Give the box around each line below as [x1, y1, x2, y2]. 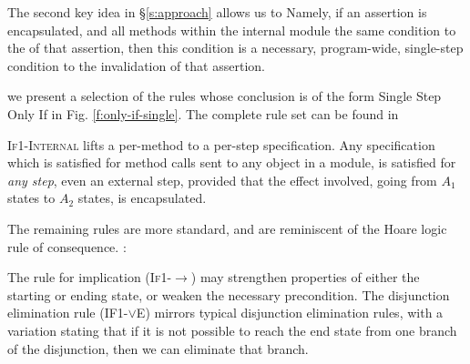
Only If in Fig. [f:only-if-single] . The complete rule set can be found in [7, 104, 399, 123]
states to [7, 188, 56, 207]
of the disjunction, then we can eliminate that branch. [7, 339, 309, 358]
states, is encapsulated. [77, 188, 207, 207]
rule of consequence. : [7, 237, 127, 256]
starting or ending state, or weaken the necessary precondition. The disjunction [7, 285, 450, 304]
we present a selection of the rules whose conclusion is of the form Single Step [7, 86, 442, 106]
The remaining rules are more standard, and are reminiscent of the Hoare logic [7, 218, 447, 238]
